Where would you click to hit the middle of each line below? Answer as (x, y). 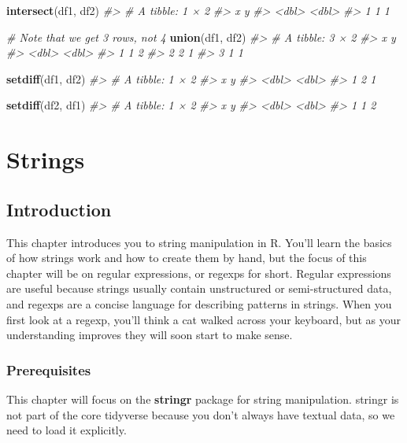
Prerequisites (49, 369)
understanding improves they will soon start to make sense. (150, 335)
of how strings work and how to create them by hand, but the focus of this (187, 258)
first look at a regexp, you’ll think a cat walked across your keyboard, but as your (204, 319)
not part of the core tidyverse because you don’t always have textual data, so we (201, 414)
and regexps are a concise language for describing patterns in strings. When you (199, 303)
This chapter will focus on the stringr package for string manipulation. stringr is (203, 399)
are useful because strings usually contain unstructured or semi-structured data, (199, 288)
